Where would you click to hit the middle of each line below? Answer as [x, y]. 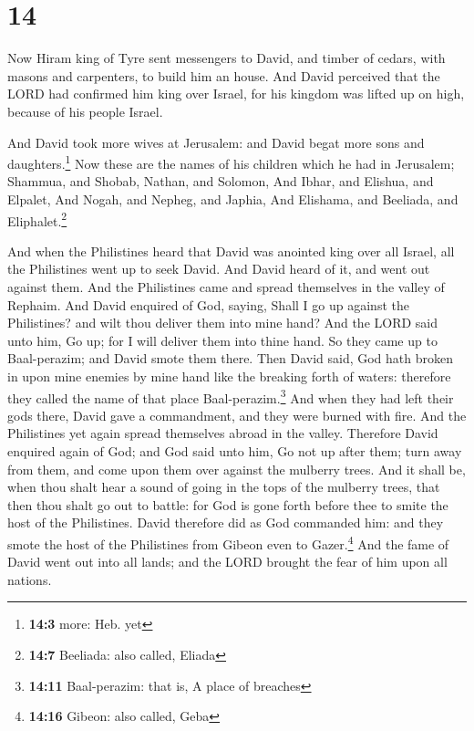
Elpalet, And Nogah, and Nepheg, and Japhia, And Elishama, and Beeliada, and [233, 198]
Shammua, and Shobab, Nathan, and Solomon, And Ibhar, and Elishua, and [221, 181]
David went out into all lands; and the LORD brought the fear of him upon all [227, 562]
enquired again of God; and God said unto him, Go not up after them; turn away [235, 450]
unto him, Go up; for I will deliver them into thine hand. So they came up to [222, 340]
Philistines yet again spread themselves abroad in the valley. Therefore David [223, 433]
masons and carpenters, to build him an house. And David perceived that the [224, 75]
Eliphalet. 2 [37, 219]
